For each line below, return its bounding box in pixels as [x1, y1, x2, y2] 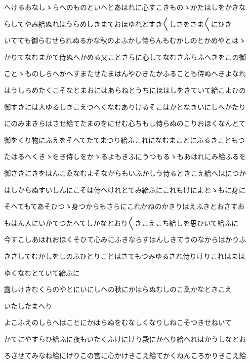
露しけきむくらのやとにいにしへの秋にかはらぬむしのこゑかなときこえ [4, 284, 232, 294]
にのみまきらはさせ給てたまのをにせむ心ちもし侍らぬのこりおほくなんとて [4, 118, 246, 128]
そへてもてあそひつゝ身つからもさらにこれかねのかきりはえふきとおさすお [4, 201, 245, 211]
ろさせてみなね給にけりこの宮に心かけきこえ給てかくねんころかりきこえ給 [4, 350, 246, 361]
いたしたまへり [4, 300, 52, 311]
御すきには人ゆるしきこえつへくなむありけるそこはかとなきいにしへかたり [4, 101, 246, 112]
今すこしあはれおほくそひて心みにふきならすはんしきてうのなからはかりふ [4, 234, 246, 244]
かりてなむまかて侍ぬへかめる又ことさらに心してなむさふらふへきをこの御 [4, 51, 246, 62]
